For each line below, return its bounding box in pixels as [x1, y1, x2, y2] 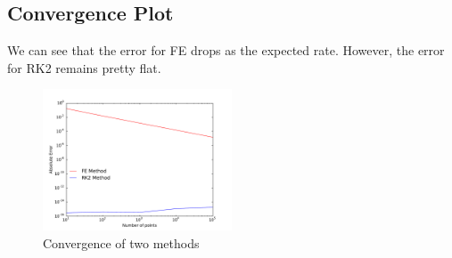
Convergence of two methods [43, 233, 200, 252]
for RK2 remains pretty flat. [7, 58, 161, 77]
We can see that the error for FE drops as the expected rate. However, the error [7, 41, 445, 60]
